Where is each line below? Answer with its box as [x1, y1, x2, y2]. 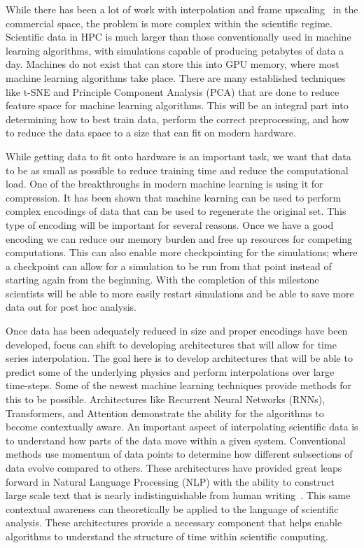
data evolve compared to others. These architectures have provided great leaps [6, 461, 342, 475]
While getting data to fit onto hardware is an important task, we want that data [6, 148, 351, 163]
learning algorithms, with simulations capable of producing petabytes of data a [6, 43, 344, 57]
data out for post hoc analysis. [6, 300, 136, 314]
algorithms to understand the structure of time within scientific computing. [6, 528, 328, 543]
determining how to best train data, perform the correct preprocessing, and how [6, 111, 349, 126]
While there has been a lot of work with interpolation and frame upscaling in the [6, 2, 358, 16]
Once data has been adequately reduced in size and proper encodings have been [6, 323, 348, 338]
